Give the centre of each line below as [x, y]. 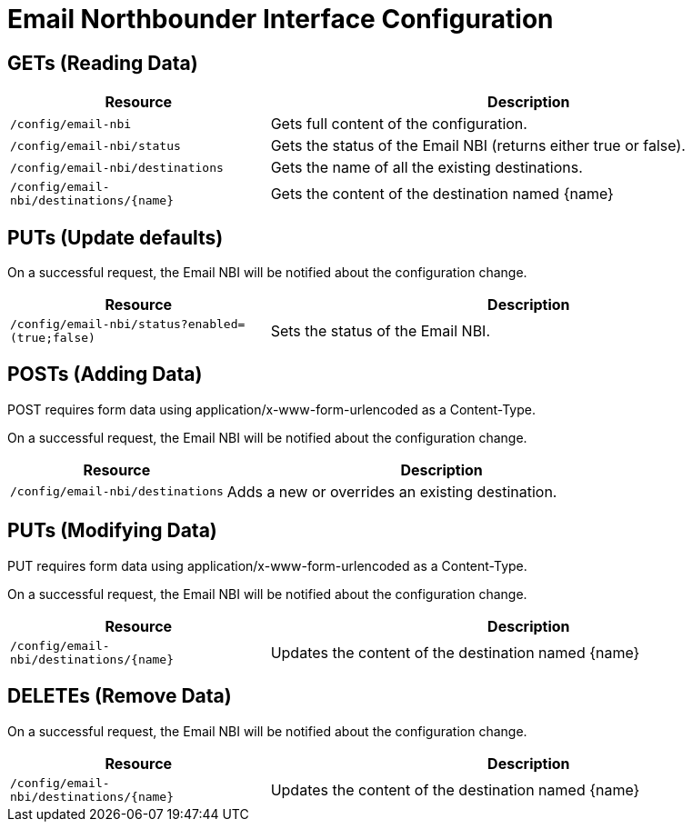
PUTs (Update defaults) [115, 237]
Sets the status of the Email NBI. [381, 331]
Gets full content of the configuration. [399, 124]
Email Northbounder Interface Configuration [281, 19]
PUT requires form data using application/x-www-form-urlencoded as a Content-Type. [267, 565]
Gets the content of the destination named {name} [442, 194]
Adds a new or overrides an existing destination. [392, 491]
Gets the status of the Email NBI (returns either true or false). [478, 146]
